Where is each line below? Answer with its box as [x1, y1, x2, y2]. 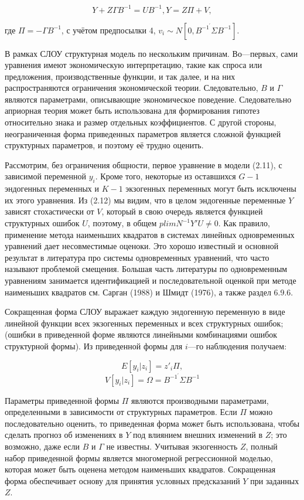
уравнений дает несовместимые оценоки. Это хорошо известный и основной [5, 240, 279, 252]
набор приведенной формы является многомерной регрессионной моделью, [5, 451, 273, 464]
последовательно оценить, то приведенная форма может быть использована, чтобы [5, 417, 300, 429]
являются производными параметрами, [131, 394, 269, 406]
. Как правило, [218, 217, 270, 229]
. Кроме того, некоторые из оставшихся [95, 170, 236, 182]
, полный [245, 440, 278, 452]
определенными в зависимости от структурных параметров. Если [5, 406, 237, 418]
